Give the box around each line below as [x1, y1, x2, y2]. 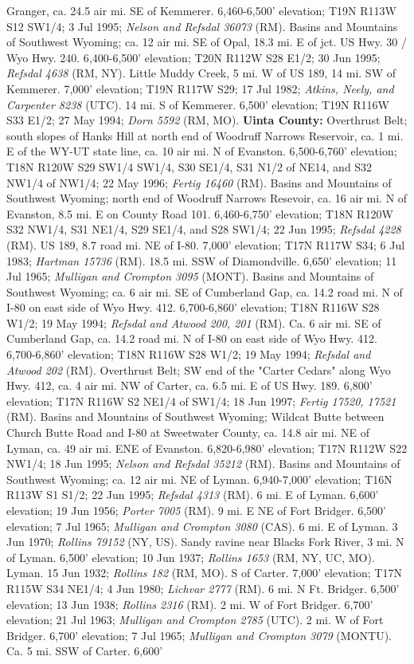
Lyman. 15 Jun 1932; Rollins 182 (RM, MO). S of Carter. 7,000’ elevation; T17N [6, 564, 402, 581]
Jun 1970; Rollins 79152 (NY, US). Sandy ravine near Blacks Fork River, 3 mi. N [6, 533, 404, 550]
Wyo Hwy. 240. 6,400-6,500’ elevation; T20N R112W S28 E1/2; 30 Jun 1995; [6, 49, 381, 65]
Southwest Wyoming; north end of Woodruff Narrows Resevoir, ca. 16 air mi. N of [6, 190, 408, 206]
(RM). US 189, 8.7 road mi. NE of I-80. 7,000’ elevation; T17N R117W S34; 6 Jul [6, 236, 405, 253]
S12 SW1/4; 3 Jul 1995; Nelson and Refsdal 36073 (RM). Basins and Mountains [6, 18, 398, 34]
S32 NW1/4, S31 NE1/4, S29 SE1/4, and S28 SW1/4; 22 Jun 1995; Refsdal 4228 [6, 221, 401, 238]
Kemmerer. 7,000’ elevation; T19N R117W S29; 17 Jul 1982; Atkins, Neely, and [6, 80, 394, 96]
